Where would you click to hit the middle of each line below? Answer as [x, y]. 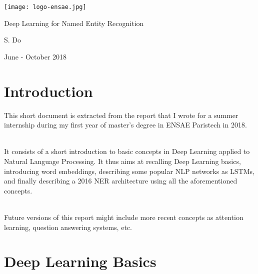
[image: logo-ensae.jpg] [45, 7]
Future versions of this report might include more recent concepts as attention [124, 217]
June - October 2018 [35, 56]
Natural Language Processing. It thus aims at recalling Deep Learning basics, [122, 161]
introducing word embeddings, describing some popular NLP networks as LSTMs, [129, 171]
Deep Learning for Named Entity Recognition [74, 23]
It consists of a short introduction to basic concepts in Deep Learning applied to [127, 151]
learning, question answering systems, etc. [68, 227]
